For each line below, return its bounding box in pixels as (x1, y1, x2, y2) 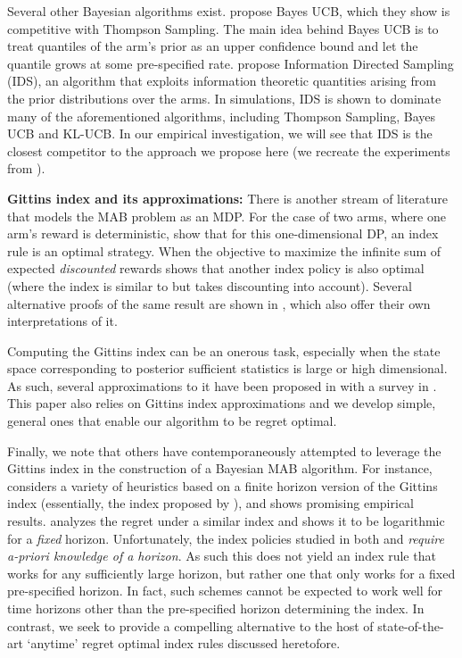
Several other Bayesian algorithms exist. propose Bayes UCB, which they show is (7, 2, 450, 20)
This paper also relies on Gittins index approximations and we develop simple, (7, 394, 436, 412)
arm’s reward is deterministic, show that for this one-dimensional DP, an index (7, 224, 439, 243)
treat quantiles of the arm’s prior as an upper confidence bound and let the (7, 37, 418, 55)
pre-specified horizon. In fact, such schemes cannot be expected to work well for (7, 581, 443, 600)
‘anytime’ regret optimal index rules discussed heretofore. (27, 634, 341, 653)
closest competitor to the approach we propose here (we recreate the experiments (7, 141, 450, 160)
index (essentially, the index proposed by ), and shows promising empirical (7, 494, 415, 512)
